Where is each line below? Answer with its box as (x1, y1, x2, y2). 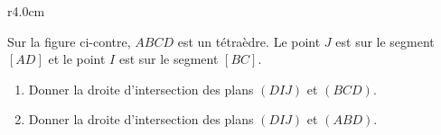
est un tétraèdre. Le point (177, 31, 321, 50)
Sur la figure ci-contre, (7, 31, 131, 50)
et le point (48, 49, 106, 68)
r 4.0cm (7, 2, 45, 20)
